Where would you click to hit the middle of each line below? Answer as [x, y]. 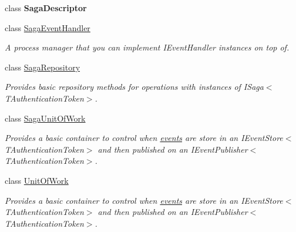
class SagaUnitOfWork [45, 118]
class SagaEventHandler [48, 27]
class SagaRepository [43, 67]
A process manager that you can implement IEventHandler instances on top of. [147, 47]
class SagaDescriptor [46, 8]
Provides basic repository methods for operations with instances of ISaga [134, 87]
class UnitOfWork [37, 180]
